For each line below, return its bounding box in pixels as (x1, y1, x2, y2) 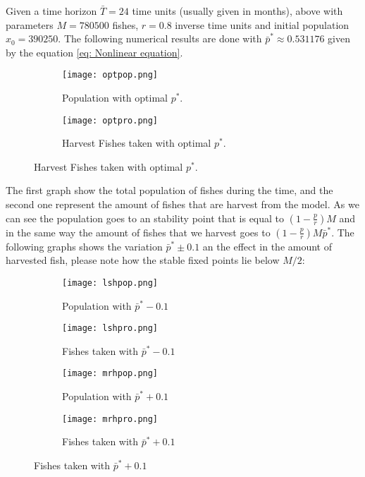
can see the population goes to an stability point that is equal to (6, 210, 285, 225)
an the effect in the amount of (202, 238, 333, 253)
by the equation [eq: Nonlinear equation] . (6, 44, 183, 59)
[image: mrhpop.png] (62, 368, 159, 379)
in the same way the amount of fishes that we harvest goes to (6, 224, 271, 239)
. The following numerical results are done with (58, 31, 262, 46)
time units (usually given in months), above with (132, 4, 343, 18)
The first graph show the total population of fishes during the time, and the (6, 183, 333, 198)
